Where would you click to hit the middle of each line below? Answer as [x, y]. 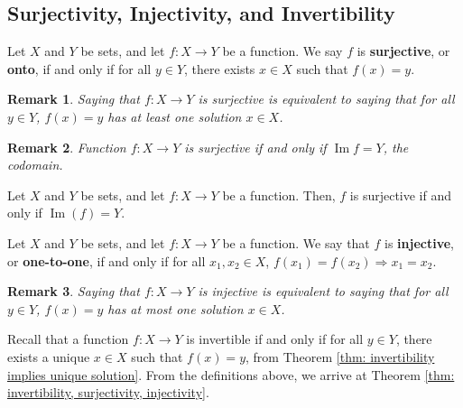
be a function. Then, [279, 195]
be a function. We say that [296, 242]
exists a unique [49, 356]
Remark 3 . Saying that [74, 291]
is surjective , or [403, 51]
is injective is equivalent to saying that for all [323, 291]
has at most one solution [176, 308]
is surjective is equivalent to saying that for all [326, 99]
